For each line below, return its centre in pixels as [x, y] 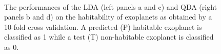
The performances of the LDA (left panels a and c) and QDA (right [111, 6]
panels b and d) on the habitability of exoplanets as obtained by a [108, 17]
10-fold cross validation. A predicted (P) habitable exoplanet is [103, 26]
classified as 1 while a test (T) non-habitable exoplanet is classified [109, 37]
